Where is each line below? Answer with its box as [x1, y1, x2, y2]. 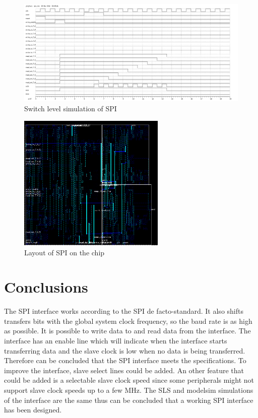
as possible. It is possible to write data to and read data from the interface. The [4, 325, 251, 336]
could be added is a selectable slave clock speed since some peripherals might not [4, 375, 254, 385]
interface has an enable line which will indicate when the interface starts [4, 335, 227, 345]
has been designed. [4, 404, 62, 415]
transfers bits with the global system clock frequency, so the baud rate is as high [4, 315, 252, 326]
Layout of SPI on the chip [24, 247, 105, 257]
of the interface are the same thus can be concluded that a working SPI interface [4, 394, 253, 405]
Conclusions [4, 276, 88, 297]
